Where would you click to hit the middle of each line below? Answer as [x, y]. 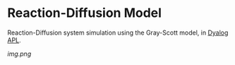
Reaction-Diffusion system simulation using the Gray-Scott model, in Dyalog [118, 32]
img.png [19, 54]
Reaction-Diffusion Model [85, 13]
